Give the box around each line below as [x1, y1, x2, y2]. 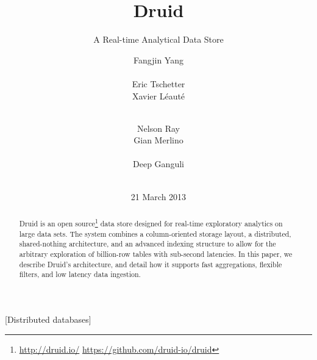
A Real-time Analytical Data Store [93, 33, 224, 46]
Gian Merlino [134, 134, 183, 146]
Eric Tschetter [132, 77, 185, 90]
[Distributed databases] [5, 312, 91, 325]
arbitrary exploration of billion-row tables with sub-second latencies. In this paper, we [19, 248, 293, 259]
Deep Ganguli [133, 157, 184, 170]
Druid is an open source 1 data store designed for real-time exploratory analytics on [19, 217, 283, 229]
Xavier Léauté [132, 89, 185, 102]
